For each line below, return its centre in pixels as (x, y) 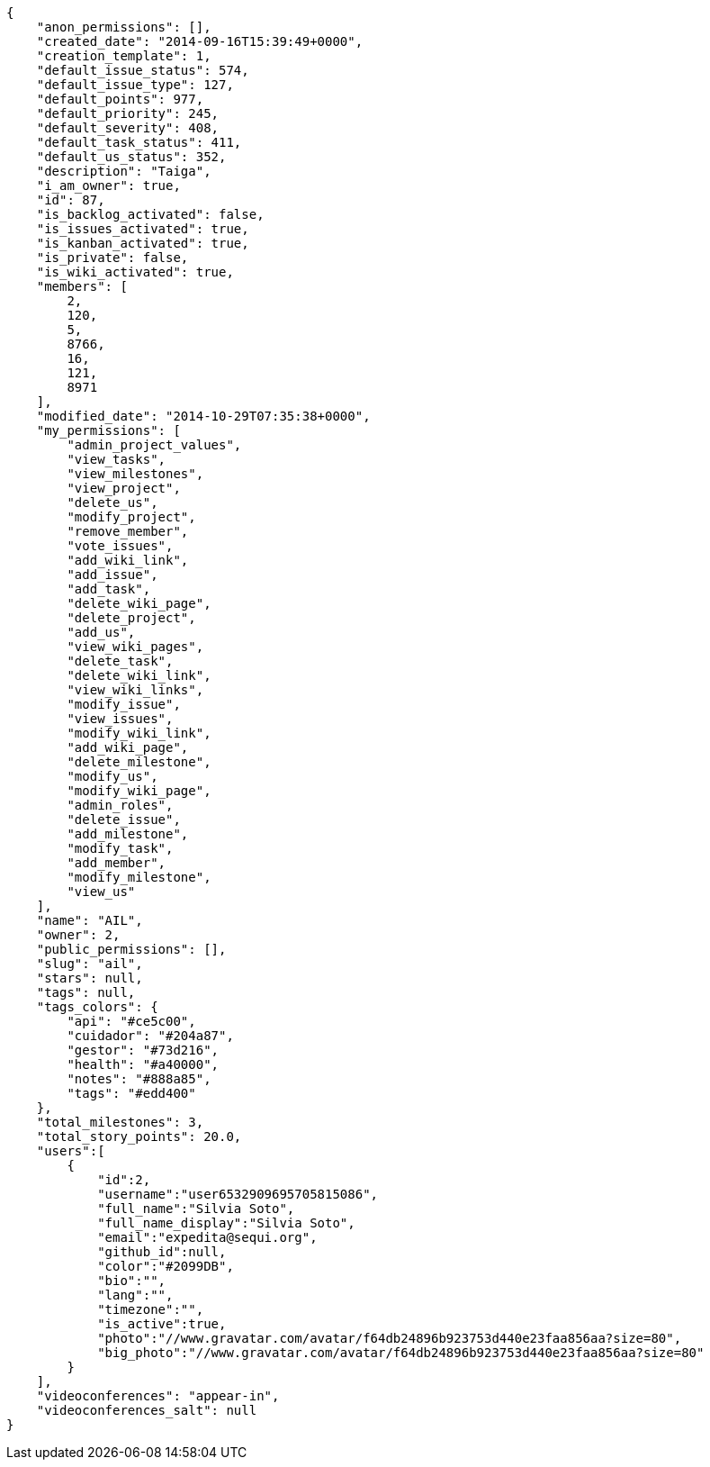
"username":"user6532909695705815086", (238, 1194)
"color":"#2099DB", (166, 1266)
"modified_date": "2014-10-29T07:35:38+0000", (203, 416)
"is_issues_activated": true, (143, 229)
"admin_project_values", (154, 445)
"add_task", (109, 589)
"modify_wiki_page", (139, 791)
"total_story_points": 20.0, (139, 1136)
